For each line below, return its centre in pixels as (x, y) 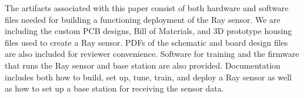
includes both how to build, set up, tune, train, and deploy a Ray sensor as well (148, 77)
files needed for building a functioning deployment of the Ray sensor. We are (143, 19)
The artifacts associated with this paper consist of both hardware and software (147, 8)
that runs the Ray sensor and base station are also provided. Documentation (143, 65)
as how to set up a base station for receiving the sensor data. (114, 88)
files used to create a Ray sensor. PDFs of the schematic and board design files (146, 42)
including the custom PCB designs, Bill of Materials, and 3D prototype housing (148, 31)
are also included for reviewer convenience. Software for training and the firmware (152, 54)
